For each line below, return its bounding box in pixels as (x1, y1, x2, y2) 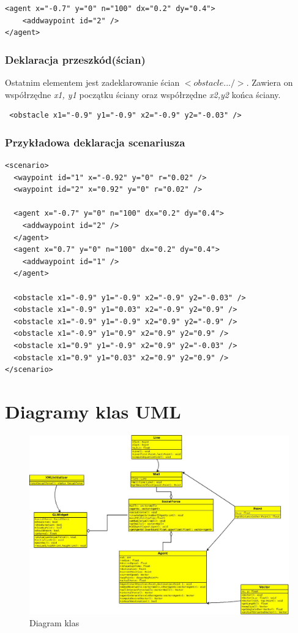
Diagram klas (29, 616, 80, 629)
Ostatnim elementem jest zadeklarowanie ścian (5, 76, 180, 88)
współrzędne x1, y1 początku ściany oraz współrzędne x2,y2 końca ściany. (5, 88, 281, 100)
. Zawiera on (246, 76, 293, 88)
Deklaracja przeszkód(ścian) (5, 51, 146, 67)
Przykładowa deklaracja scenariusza (5, 134, 185, 150)
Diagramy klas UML (5, 398, 181, 423)
